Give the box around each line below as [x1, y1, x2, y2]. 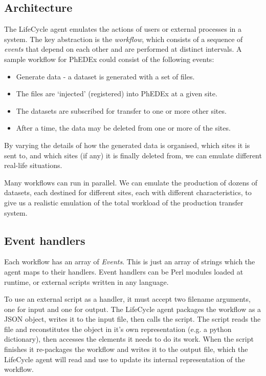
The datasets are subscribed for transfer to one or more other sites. [16, 105, 227, 116]
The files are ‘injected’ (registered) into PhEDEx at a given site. [16, 88, 217, 99]
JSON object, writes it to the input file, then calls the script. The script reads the [4, 314, 261, 324]
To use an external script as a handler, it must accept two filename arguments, [4, 294, 251, 304]
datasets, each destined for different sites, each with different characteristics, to [4, 187, 252, 198]
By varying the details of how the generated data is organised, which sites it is [4, 139, 250, 150]
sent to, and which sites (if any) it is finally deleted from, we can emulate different [4, 150, 262, 160]
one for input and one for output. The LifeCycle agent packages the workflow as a [4, 303, 261, 314]
